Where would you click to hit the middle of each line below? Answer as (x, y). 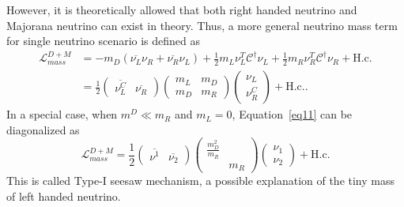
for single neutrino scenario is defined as (104, 41)
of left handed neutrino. (64, 196)
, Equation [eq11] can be (292, 114)
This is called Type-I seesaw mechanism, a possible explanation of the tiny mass (201, 181)
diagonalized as (43, 129)
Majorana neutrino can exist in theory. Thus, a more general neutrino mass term (202, 25)
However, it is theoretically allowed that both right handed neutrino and (182, 9)
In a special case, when (62, 114)
